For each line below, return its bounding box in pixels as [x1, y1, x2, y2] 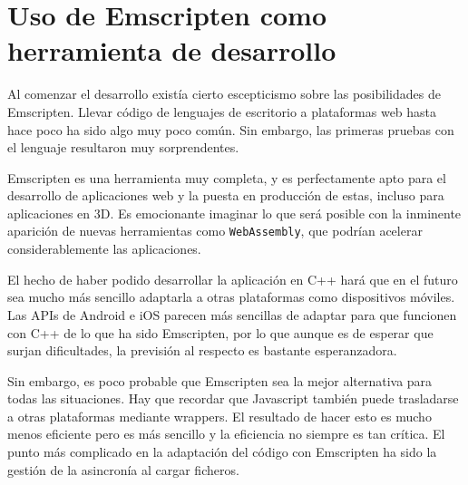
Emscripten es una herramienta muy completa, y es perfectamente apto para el [7, 168, 446, 187]
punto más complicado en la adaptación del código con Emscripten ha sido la [7, 442, 437, 461]
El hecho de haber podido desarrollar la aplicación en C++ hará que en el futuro [7, 269, 458, 288]
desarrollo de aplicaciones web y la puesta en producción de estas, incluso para [7, 186, 444, 205]
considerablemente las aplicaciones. [7, 239, 201, 258]
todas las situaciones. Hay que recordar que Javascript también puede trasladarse [7, 389, 459, 408]
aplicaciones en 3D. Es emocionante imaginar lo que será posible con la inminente [7, 203, 462, 222]
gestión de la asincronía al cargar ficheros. [7, 460, 239, 479]
